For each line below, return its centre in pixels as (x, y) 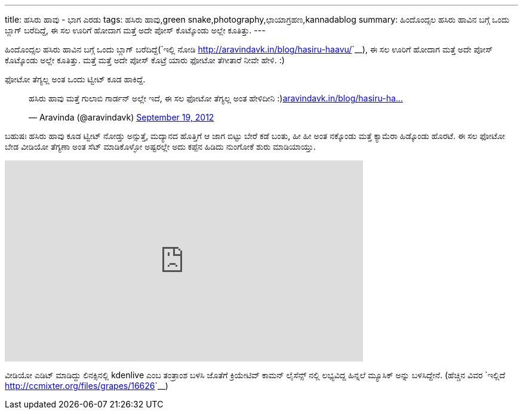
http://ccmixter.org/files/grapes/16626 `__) (87, 386)
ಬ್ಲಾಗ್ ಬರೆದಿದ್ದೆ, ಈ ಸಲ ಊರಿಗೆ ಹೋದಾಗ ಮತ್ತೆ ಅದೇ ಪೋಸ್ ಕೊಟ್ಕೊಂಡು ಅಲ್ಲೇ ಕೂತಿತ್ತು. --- (135, 30)
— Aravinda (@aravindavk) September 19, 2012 (121, 117)
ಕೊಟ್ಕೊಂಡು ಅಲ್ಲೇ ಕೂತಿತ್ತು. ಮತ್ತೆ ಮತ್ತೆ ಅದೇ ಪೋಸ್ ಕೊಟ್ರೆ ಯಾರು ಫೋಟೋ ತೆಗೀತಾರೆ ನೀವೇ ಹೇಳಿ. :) (145, 60)
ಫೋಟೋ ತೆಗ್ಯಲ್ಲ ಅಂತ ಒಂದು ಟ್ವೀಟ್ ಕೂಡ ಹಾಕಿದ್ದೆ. (75, 79)
